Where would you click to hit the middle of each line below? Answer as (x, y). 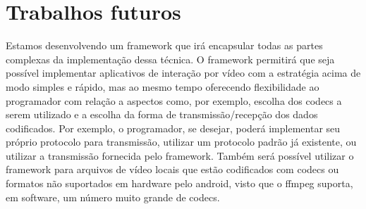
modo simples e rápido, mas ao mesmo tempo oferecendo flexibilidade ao (163, 86)
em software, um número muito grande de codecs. (113, 197)
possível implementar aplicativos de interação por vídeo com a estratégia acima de (183, 73)
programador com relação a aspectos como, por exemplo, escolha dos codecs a (174, 100)
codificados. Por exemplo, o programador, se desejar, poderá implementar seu (173, 128)
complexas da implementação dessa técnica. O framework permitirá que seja (170, 59)
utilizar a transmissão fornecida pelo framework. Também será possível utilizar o (180, 155)
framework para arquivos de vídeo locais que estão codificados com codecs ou (172, 169)
